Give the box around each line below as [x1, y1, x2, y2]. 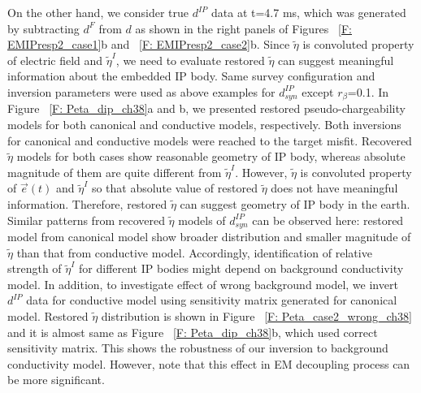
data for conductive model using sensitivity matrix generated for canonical [26, 292, 397, 309]
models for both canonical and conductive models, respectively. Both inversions [7, 116, 401, 133]
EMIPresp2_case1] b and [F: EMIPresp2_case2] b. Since [7, 36, 290, 53]
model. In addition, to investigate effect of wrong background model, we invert [7, 275, 398, 292]
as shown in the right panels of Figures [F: [135, 19, 352, 37]
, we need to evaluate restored [115, 51, 265, 68]
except [302, 83, 334, 100]
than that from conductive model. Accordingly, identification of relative [16, 244, 372, 261]
